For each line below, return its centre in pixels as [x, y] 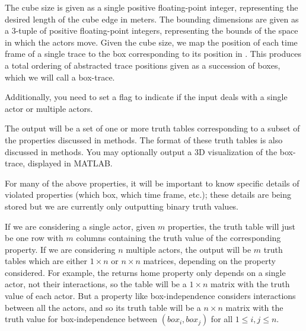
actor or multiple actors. [49, 108]
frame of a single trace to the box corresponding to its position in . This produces [153, 54]
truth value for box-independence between [81, 319]
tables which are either [46, 261]
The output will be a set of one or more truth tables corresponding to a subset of [152, 128]
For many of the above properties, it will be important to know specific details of [152, 183]
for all [222, 319]
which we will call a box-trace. [60, 77]
